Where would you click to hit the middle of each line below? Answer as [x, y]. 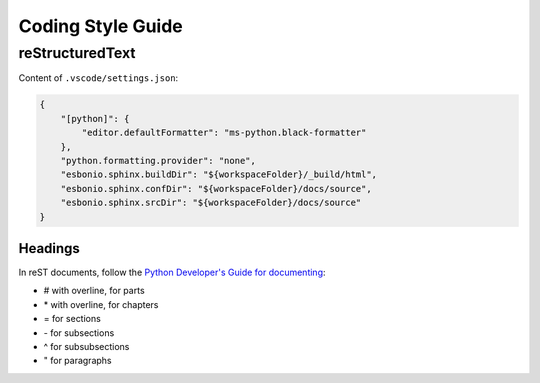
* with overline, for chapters [101, 304]
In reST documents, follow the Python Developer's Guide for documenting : [172, 272]
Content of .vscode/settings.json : [98, 78]
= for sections [72, 319]
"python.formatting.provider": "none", [158, 160]
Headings [49, 248]
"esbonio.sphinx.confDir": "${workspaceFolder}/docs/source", [216, 188]
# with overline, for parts [94, 291]
